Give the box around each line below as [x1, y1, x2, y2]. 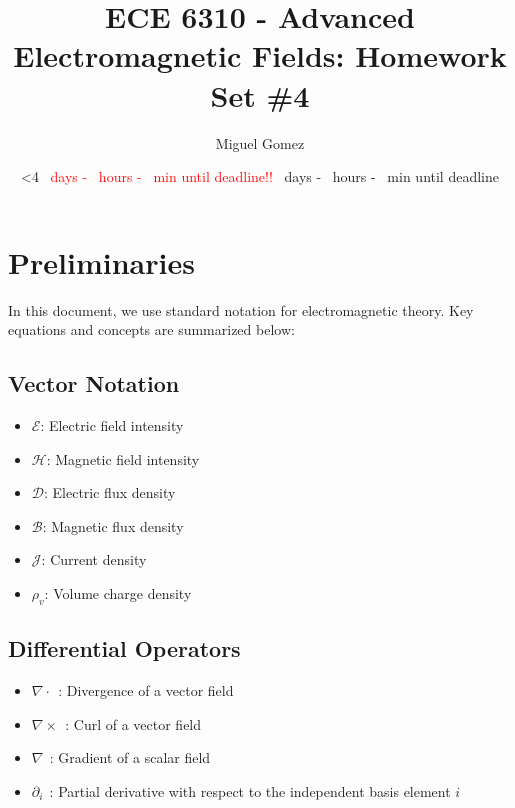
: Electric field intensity [40, 415, 184, 436]
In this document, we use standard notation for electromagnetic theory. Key [8, 299, 474, 320]
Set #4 [210, 74, 310, 115]
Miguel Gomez [215, 132, 305, 153]
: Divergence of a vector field [58, 679, 234, 700]
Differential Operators [8, 633, 241, 664]
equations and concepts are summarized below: [8, 319, 295, 340]
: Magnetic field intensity [46, 448, 200, 469]
